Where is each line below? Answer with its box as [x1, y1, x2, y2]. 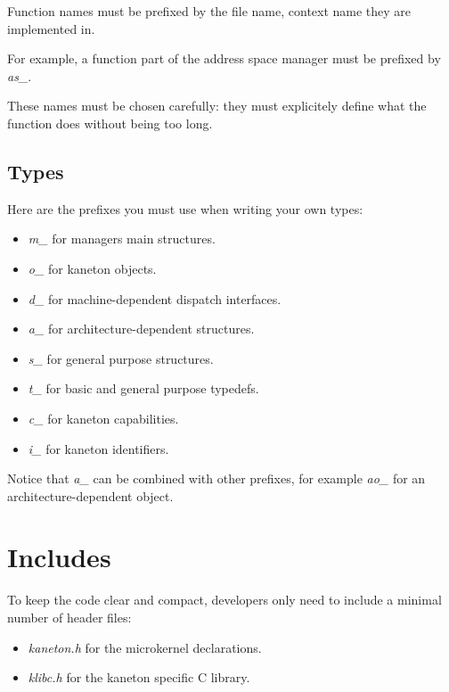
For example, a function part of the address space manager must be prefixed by [7, 49, 441, 68]
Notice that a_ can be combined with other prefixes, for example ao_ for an [7, 469, 426, 488]
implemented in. [7, 19, 95, 37]
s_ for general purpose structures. [28, 349, 214, 367]
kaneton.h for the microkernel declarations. [28, 638, 262, 656]
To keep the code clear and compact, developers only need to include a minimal [7, 590, 442, 609]
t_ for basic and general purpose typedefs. [28, 379, 259, 398]
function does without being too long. [7, 113, 213, 132]
